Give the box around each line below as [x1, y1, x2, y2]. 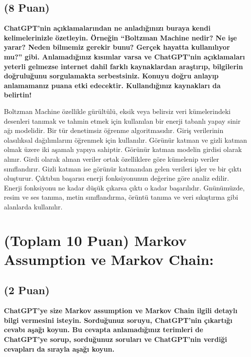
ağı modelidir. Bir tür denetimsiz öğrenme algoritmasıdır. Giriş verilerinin [4, 125, 224, 135]
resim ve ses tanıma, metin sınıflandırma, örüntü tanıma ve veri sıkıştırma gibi [4, 192, 238, 202]
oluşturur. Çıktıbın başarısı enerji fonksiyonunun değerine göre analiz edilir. [4, 173, 229, 183]
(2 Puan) [4, 282, 50, 298]
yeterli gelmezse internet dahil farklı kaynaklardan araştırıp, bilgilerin [4, 61, 243, 71]
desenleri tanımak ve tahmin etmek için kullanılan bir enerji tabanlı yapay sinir [4, 115, 241, 126]
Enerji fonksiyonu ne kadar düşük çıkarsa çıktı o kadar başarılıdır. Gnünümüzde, [4, 182, 245, 192]
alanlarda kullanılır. [4, 201, 63, 211]
